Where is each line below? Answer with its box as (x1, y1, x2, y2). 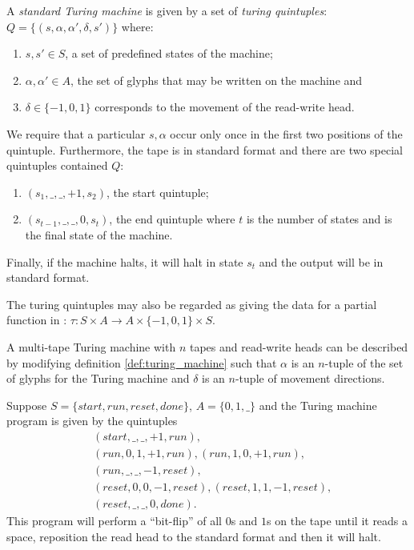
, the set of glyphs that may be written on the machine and (70, 71, 363, 88)
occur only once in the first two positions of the (170, 125, 403, 142)
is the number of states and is (246, 211, 392, 227)
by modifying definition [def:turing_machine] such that (6, 354, 277, 371)
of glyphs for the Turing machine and (6, 370, 190, 387)
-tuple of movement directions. (235, 370, 385, 387)
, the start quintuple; (106, 183, 209, 200)
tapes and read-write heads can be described (189, 338, 408, 355)
